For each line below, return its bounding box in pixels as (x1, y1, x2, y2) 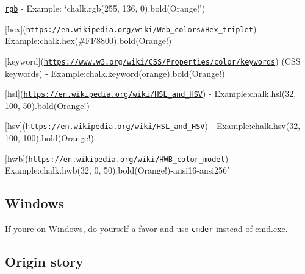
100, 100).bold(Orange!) (5, 132, 94, 144)
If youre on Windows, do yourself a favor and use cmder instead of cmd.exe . (5, 222, 288, 235)
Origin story (5, 252, 84, 271)
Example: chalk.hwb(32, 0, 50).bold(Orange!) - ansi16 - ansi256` (5, 164, 232, 177)
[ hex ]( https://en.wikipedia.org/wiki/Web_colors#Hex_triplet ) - (5, 22, 262, 35)
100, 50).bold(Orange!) (5, 99, 90, 111)
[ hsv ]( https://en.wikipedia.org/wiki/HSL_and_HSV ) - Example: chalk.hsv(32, (5, 119, 301, 132)
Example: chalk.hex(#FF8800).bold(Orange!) (5, 34, 172, 47)
